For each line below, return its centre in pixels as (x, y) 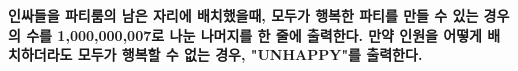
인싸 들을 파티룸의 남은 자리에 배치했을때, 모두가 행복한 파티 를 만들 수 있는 (243, 15)
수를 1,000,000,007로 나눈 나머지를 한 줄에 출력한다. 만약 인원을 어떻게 (254, 34)
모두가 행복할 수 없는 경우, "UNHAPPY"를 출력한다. (250, 54)
